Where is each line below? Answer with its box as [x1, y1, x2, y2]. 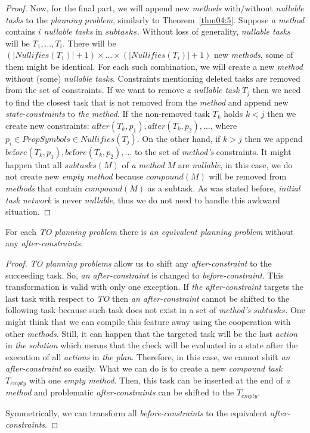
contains [5, 25, 36, 38]
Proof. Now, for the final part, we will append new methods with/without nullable [5, 2, 304, 14]
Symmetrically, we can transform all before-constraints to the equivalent [5, 406, 268, 419]
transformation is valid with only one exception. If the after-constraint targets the [5, 280, 304, 293]
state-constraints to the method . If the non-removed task [5, 107, 210, 120]
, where [210, 119, 237, 131]
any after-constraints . [5, 237, 83, 249]
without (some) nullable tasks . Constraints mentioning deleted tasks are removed [5, 72, 300, 84]
